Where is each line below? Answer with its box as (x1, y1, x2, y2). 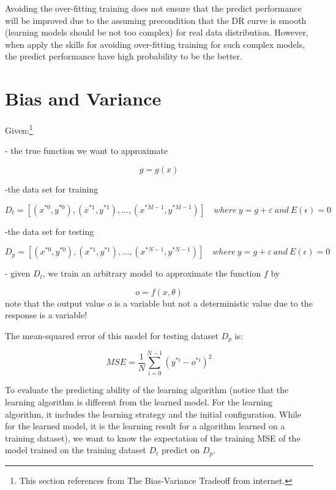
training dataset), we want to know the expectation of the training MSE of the (5, 431, 301, 444)
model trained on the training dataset (5, 443, 146, 456)
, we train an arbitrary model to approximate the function (42, 267, 261, 280)
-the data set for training (5, 182, 99, 195)
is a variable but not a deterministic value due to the (114, 296, 313, 309)
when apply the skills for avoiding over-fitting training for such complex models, (5, 37, 305, 50)
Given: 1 (5, 122, 33, 136)
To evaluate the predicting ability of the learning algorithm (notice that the (5, 383, 289, 396)
